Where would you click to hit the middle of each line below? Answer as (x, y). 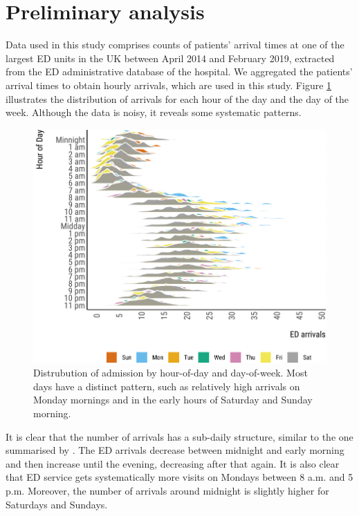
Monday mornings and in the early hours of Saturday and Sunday (173, 400)
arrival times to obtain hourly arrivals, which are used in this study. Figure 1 (169, 85)
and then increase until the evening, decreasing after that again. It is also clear (173, 463)
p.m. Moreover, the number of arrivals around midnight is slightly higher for (167, 491)
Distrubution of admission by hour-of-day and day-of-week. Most (171, 373)
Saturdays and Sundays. (57, 504)
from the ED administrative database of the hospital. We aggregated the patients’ (179, 71)
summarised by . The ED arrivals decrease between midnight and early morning (175, 450)
